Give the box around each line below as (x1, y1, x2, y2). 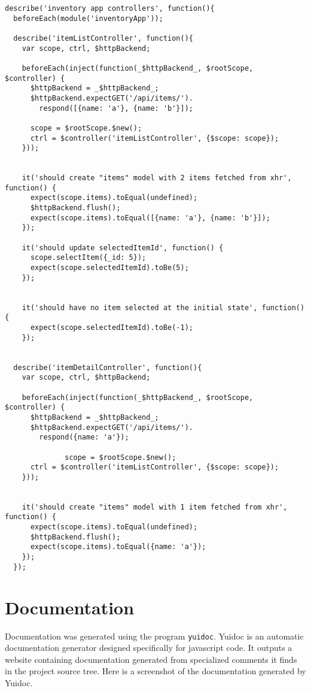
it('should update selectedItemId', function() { (22, 243, 224, 252)
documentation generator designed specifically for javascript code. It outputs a (5, 641, 292, 654)
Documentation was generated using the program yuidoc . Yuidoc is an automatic (5, 629, 304, 642)
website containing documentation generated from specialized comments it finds (5, 653, 297, 665)
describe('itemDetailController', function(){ (13, 363, 202, 372)
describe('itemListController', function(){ (13, 34, 193, 43)
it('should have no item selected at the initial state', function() (22, 303, 305, 312)
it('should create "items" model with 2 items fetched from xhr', (22, 174, 292, 183)
